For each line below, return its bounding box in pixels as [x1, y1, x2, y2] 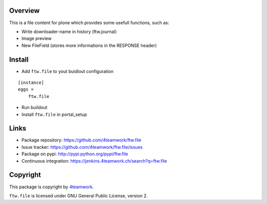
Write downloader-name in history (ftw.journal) [21, 29, 117, 34]
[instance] [18, 79, 44, 85]
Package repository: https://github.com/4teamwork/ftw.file [21, 137, 141, 143]
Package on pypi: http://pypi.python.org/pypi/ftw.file [21, 151, 129, 157]
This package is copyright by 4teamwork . [9, 184, 94, 190]
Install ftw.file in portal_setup [21, 111, 88, 117]
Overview [9, 6, 40, 15]
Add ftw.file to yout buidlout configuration [21, 68, 114, 74]
